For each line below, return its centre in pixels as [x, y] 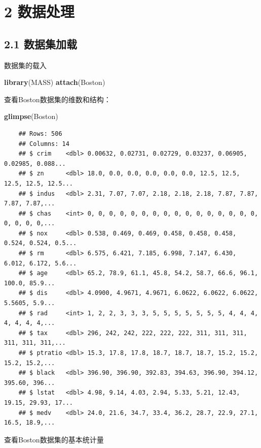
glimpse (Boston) [31, 116]
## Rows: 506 [40, 133]
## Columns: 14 [44, 144]
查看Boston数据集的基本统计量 [54, 439]
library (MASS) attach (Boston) [55, 82]
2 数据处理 [39, 11]
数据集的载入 [25, 65]
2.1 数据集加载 [41, 43]
